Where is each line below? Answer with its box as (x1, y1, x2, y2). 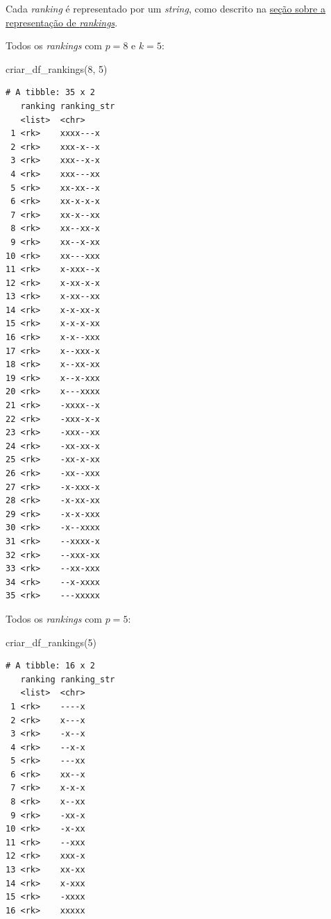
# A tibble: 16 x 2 (6, 661, 95, 671)
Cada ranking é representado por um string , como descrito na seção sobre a (6, 1, 325, 15)
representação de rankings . (6, 15, 118, 29)
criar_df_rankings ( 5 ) (6, 634, 96, 649)
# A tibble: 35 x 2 (6, 87, 95, 98)
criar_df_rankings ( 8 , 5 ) (6, 61, 108, 76)
